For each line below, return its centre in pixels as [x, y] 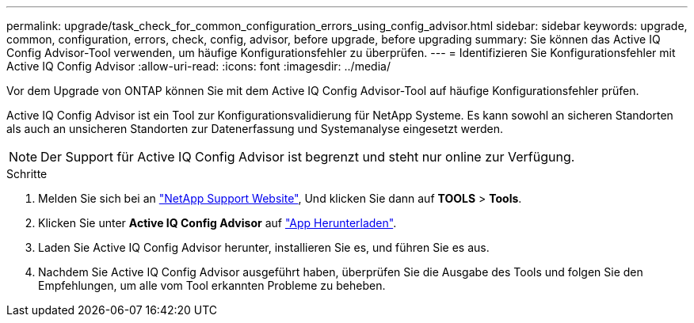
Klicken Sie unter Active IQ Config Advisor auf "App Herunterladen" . [217, 223]
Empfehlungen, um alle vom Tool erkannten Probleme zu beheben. [212, 285]
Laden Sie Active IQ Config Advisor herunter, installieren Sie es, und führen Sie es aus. [264, 247]
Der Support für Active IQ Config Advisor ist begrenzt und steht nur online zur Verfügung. [308, 157]
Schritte [27, 174]
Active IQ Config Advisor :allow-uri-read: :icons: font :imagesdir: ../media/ [198, 66]
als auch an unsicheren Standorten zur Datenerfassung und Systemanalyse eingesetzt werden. [255, 129]
